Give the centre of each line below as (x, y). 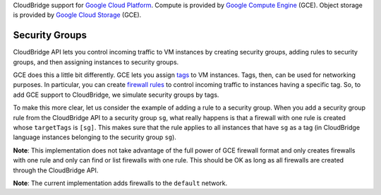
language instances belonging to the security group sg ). (95, 137)
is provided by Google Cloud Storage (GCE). (77, 15)
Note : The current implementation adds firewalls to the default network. (120, 183)
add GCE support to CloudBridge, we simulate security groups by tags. (116, 95)
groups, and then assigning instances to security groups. (96, 62)
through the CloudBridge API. (56, 170)
